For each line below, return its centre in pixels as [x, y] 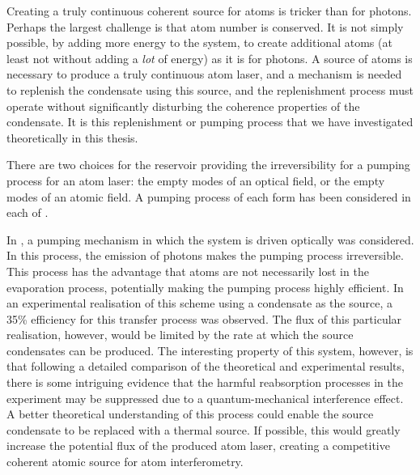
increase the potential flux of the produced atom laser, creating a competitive [198, 445]
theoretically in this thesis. [72, 137]
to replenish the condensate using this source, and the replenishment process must [210, 89]
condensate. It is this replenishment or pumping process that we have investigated [210, 122]
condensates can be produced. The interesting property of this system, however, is [210, 350]
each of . [28, 212]
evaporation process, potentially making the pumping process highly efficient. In [205, 287]
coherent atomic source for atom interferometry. [125, 462]
